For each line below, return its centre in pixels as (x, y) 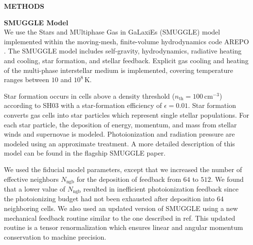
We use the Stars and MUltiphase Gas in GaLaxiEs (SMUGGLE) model (112, 32)
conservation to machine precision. (55, 236)
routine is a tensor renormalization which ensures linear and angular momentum (124, 227)
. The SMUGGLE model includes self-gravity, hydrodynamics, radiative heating (123, 51)
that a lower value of (35, 188)
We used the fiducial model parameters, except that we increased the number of (123, 169)
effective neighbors (31, 179)
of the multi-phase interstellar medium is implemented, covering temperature (118, 70)
